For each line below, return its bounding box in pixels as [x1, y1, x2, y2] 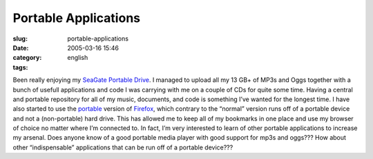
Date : [12, 43, 29, 52]
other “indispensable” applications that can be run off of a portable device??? [12, 143, 233, 151]
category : [12, 54, 42, 62]
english [67, 54, 88, 62]
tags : [12, 63, 28, 72]
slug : [12, 34, 28, 43]
